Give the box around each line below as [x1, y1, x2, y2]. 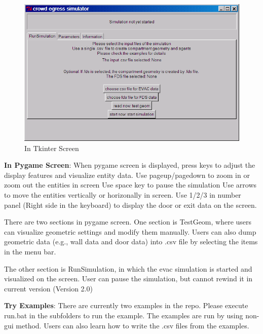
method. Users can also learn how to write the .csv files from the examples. [16, 320, 249, 330]
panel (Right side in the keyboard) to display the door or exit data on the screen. [4, 199, 257, 210]
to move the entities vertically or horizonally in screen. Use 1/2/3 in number [4, 190, 241, 200]
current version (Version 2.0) [4, 283, 93, 293]
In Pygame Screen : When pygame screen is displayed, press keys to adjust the [4, 160, 255, 170]
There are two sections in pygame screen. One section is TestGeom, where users [4, 216, 252, 227]
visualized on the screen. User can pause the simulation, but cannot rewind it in [4, 273, 253, 284]
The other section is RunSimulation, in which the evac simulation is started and [4, 263, 252, 274]
